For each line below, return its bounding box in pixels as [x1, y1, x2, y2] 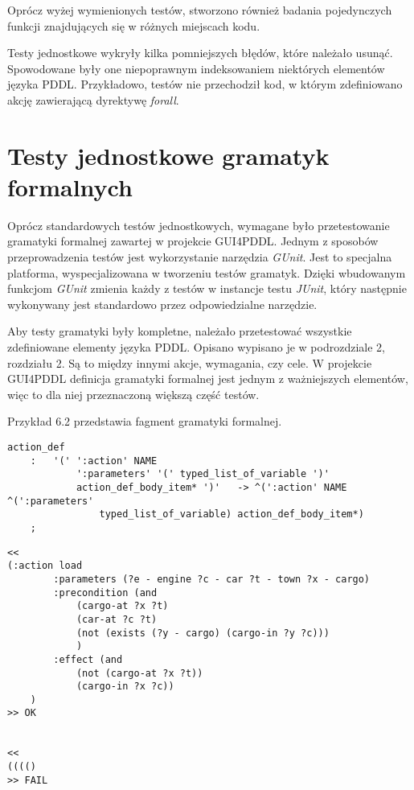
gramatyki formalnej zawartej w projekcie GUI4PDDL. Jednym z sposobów [7, 232, 379, 249]
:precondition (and [53, 586, 158, 599]
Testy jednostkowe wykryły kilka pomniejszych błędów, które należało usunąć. [7, 44, 393, 61]
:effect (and [53, 653, 123, 665]
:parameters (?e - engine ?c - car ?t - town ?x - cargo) [53, 573, 371, 585]
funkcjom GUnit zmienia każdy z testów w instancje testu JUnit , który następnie [7, 280, 407, 297]
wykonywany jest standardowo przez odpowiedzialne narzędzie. [7, 295, 318, 312]
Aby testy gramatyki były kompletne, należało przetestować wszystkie [7, 323, 352, 339]
